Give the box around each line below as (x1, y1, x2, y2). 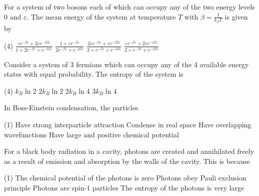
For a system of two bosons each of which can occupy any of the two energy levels (4, 2, 255, 12)
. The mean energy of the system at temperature (26, 11, 176, 22)
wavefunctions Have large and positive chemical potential (4, 129, 179, 139)
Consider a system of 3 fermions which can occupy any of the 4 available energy (4, 59, 249, 69)
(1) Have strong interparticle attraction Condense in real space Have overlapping (4, 119, 251, 130)
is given (224, 11, 248, 22)
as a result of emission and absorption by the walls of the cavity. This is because (4, 155, 250, 166)
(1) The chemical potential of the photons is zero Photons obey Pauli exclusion (4, 172, 246, 183)
